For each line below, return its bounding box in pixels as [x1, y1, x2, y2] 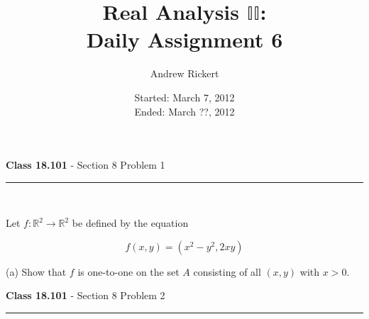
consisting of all [193, 264, 261, 279]
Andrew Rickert [150, 66, 219, 81]
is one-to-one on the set [77, 264, 180, 279]
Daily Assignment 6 [86, 25, 283, 54]
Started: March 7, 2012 [134, 89, 235, 104]
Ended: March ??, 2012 [134, 103, 235, 118]
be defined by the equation [72, 216, 189, 230]
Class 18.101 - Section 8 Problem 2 [6, 288, 165, 303]
